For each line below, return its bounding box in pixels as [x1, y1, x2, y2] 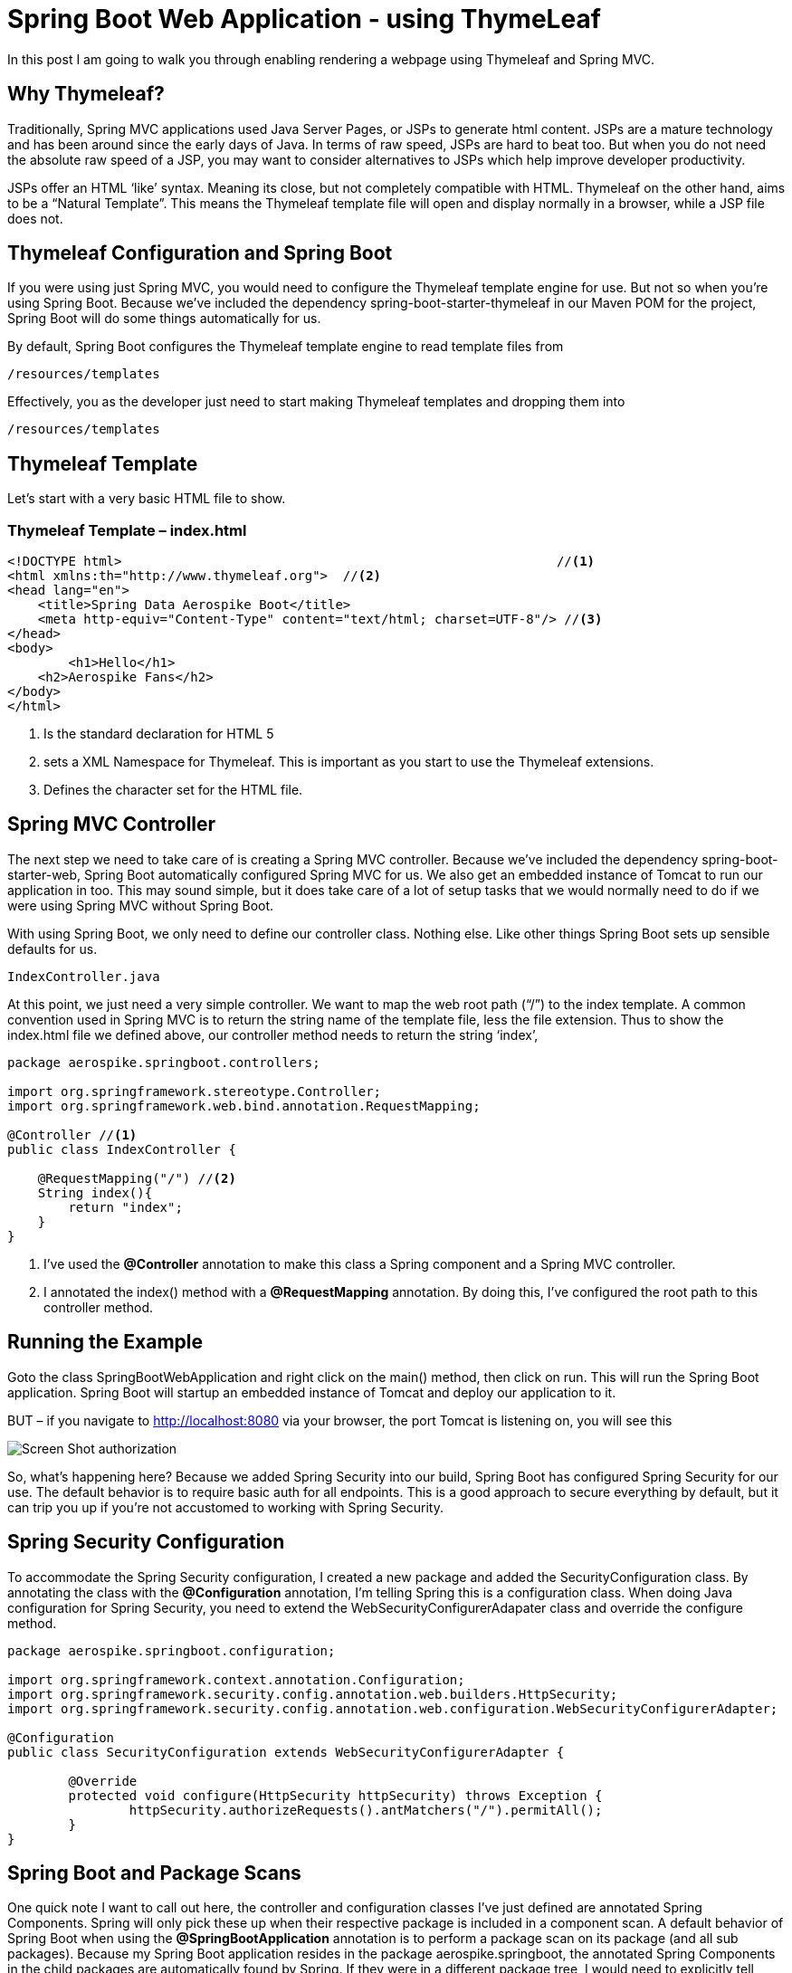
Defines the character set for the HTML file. [43, 782, 303, 798]
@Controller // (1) [7, 1127, 138, 1142]
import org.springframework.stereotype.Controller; [7, 1083, 382, 1099]
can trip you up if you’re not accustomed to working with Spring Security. [7, 1499, 444, 1515]
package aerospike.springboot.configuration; [7, 1643, 336, 1658]
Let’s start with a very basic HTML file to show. [7, 491, 286, 507]
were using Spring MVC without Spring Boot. [7, 897, 274, 913]
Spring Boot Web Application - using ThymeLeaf [7, 4, 601, 34]
